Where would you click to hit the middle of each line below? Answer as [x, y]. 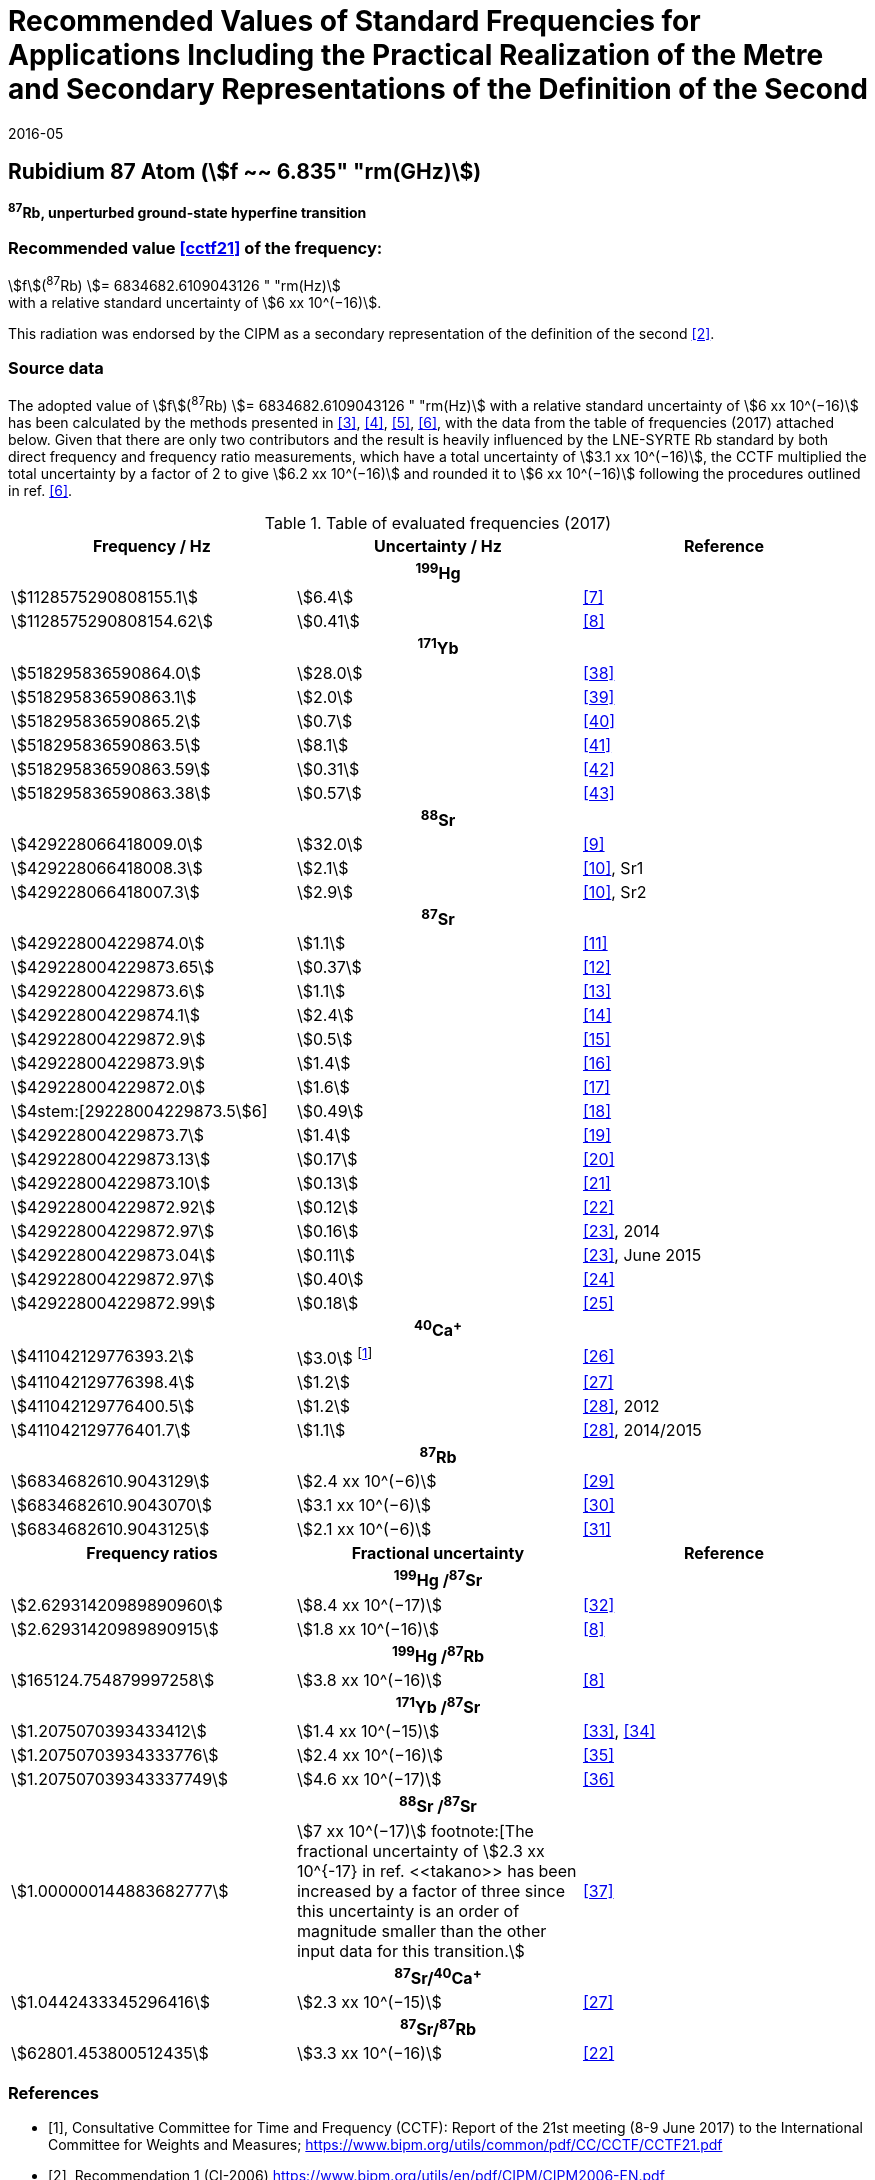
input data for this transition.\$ [410, 1950]
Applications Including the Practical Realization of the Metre [416, 55]
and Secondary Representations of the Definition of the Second [438, 89]
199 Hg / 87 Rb [438, 1654]
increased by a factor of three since [431, 1890]
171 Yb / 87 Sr [438, 1706]
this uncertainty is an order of [408, 1910]
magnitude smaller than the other [421, 1930]
